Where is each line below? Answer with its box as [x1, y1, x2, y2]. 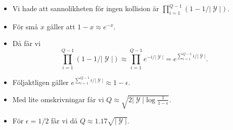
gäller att [47, 21, 75, 31]
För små [12, 21, 38, 31]
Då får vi [12, 38, 41, 49]
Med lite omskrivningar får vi [12, 94, 104, 104]
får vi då [51, 115, 77, 125]
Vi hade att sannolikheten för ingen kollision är [12, 3, 160, 13]
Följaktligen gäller [12, 77, 69, 88]
